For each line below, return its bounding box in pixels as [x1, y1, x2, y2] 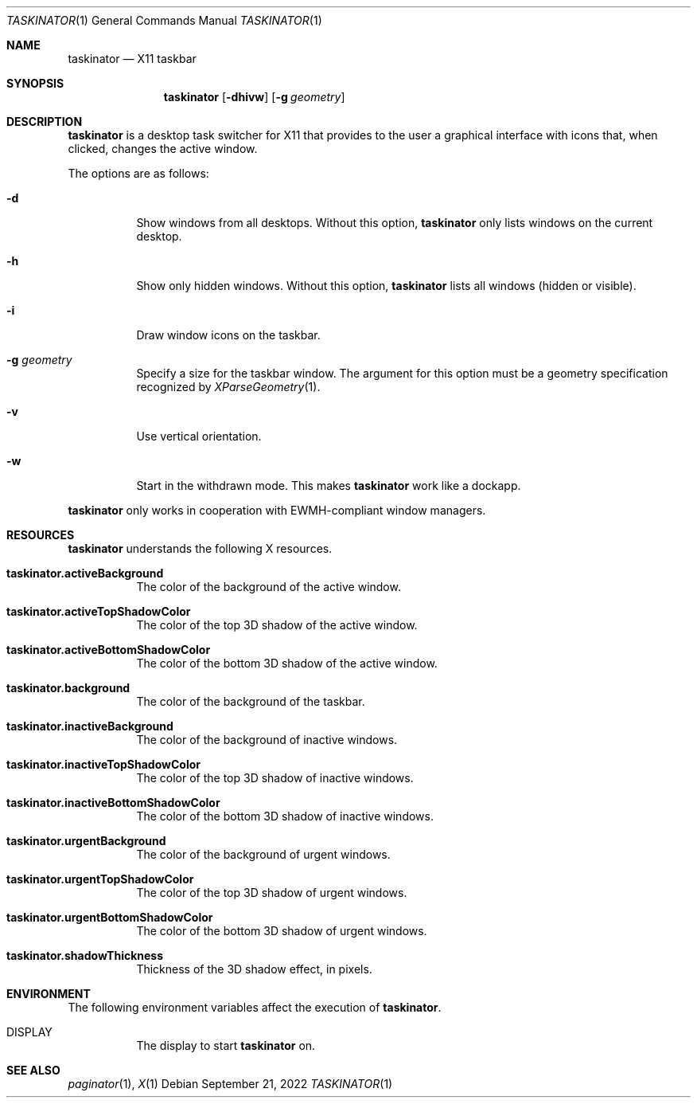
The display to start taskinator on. [136, 1039, 316, 1052]
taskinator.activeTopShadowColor [6, 605, 191, 618]
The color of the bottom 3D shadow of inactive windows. [136, 809, 434, 823]
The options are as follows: [68, 166, 209, 180]
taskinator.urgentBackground [6, 834, 166, 848]
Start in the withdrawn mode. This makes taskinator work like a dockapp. [136, 479, 521, 492]
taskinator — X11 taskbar [68, 52, 197, 65]
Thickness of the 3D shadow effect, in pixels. [136, 962, 372, 976]
